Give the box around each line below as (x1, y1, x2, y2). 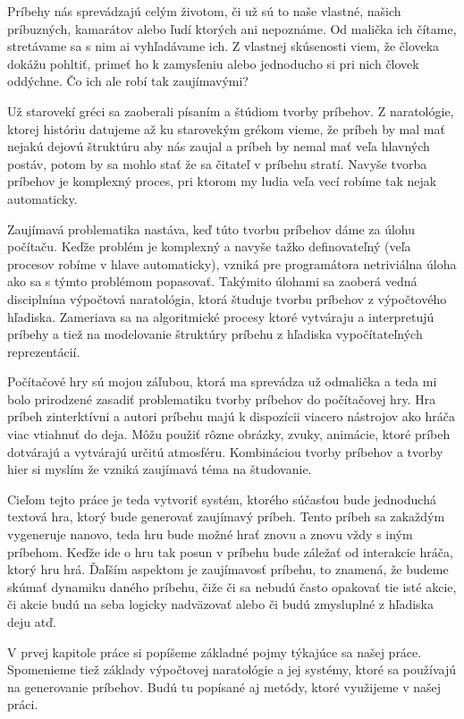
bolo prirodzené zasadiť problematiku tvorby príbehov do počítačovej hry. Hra (7, 389, 436, 408)
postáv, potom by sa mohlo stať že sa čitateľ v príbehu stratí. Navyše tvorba (7, 154, 427, 173)
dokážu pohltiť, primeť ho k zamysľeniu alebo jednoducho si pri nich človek (7, 54, 419, 72)
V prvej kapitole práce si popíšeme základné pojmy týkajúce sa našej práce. (7, 642, 422, 661)
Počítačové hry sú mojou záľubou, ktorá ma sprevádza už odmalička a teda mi (7, 372, 437, 391)
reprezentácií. (7, 342, 80, 360)
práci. (7, 695, 38, 714)
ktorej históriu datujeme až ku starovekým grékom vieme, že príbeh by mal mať (7, 119, 445, 138)
